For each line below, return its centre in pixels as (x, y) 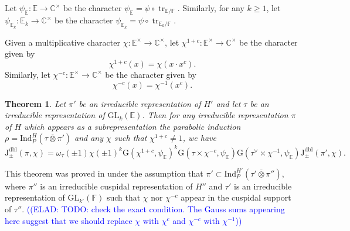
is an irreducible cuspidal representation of (116, 186)
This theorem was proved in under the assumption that (104, 173)
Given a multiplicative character (62, 42)
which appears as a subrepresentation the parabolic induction (132, 126)
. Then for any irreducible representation (215, 115)
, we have (199, 138)
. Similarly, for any (211, 8)
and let (228, 103)
